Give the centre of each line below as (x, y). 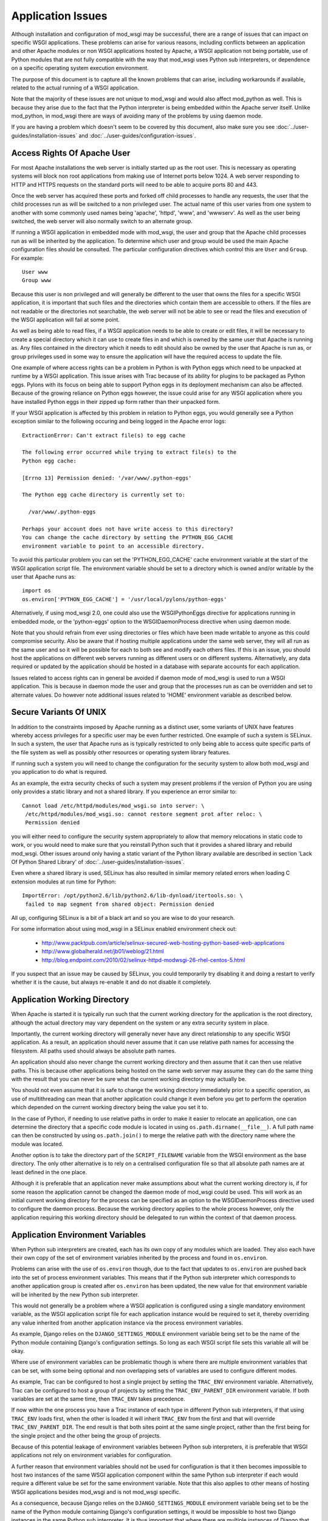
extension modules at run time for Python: (64, 882)
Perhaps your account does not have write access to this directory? (128, 529)
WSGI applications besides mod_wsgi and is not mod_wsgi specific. (96, 1492)
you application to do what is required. (59, 772)
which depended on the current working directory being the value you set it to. (110, 1107)
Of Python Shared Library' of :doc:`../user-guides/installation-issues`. (98, 862)
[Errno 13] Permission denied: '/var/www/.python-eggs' (107, 478)
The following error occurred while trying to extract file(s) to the (129, 452)
